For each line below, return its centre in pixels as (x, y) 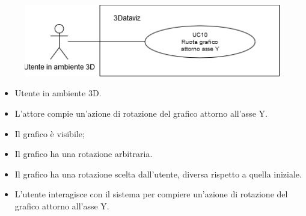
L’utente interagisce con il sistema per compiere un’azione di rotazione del (151, 194)
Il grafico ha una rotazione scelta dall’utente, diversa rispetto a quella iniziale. (158, 174)
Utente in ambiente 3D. (58, 93)
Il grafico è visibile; (50, 133)
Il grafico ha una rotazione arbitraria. (84, 154)
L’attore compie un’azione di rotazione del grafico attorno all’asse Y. (141, 113)
